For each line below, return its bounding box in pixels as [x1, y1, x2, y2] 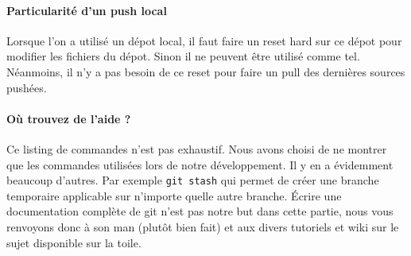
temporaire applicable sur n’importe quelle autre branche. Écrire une [6, 187, 342, 204]
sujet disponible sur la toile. [6, 234, 142, 250]
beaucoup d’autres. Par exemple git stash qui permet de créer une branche [6, 172, 379, 188]
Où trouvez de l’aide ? [6, 110, 131, 126]
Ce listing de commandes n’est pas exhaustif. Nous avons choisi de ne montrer [6, 140, 387, 157]
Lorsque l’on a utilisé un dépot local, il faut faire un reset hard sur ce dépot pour [6, 32, 402, 48]
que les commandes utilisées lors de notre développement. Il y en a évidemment [6, 156, 394, 173]
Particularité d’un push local [6, 2, 167, 18]
